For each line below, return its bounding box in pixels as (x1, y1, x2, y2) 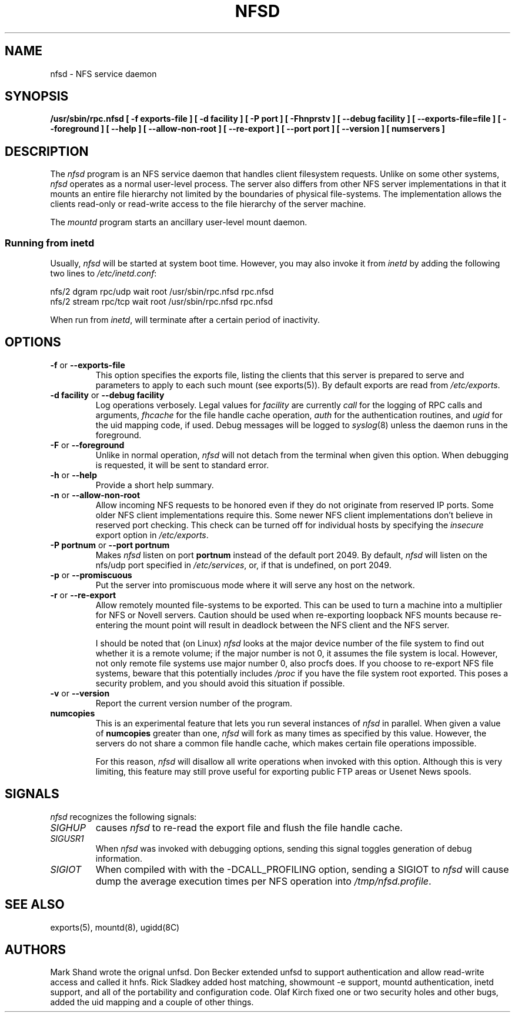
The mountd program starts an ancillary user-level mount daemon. (50, 217, 307, 228)
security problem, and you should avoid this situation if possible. (95, 678, 345, 688)
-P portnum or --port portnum (50, 539, 170, 550)
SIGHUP (50, 821, 86, 833)
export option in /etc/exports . (95, 529, 209, 540)
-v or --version (50, 688, 110, 698)
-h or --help (50, 469, 97, 480)
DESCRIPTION (5, 144, 89, 159)
